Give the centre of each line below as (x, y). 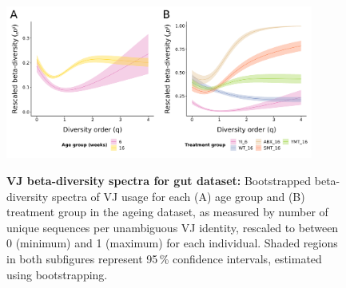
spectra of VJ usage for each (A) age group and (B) (178, 196)
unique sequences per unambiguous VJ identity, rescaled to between (173, 227)
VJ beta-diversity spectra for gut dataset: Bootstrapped (159, 181)
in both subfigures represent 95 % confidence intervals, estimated (164, 258)
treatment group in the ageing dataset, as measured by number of (167, 212)
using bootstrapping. (57, 274)
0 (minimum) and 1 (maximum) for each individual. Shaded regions (172, 243)
